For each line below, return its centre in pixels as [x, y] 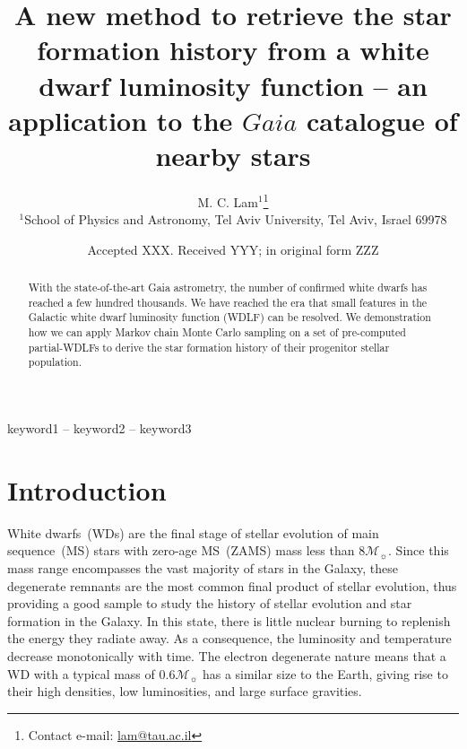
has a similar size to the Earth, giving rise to [325, 673]
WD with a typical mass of [81, 673]
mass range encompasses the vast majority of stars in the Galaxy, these [203, 567]
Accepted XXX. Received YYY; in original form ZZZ [233, 249]
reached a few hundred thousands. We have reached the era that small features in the [228, 302]
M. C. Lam [228, 201]
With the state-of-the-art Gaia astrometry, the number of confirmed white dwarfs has [228, 287]
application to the [121, 120]
